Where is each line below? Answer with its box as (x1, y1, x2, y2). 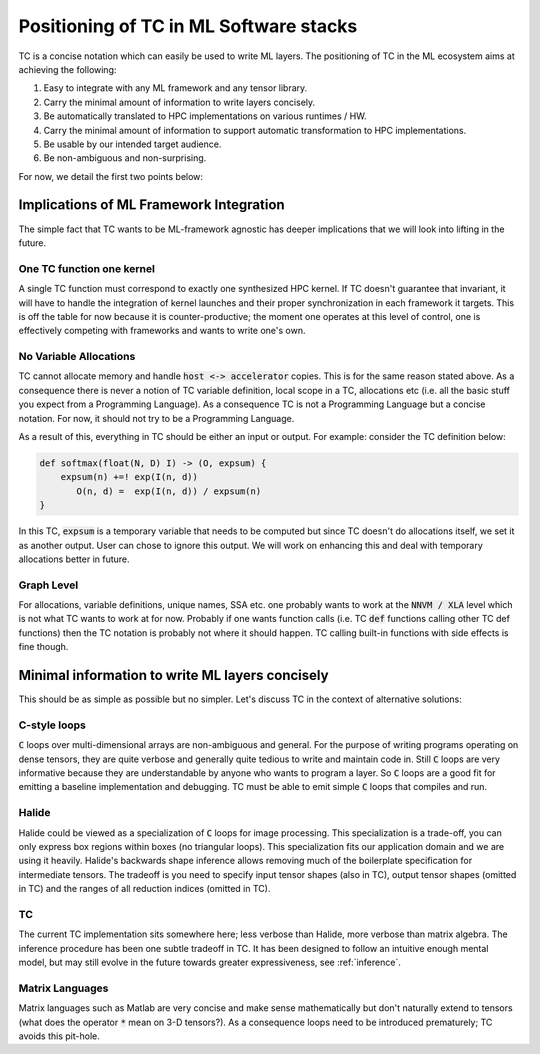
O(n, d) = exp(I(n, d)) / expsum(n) (76, 485, 262, 497)
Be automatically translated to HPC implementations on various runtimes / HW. (43, 110, 367, 122)
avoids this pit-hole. (18, 1030, 100, 1042)
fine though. (18, 641, 69, 653)
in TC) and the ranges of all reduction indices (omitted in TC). (18, 883, 271, 895)
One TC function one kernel (18, 261, 155, 275)
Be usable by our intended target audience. (43, 138, 222, 150)
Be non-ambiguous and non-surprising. (43, 152, 207, 164)
